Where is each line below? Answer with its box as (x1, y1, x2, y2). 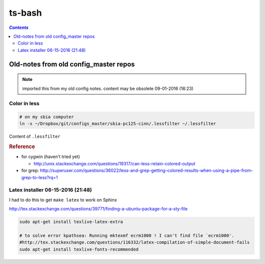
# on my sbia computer (19, 114, 74, 120)
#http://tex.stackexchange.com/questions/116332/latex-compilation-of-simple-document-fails (19, 239, 250, 245)
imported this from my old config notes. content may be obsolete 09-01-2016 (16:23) (22, 85, 194, 91)
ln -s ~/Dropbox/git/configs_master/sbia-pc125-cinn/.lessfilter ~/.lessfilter (19, 121, 216, 127)
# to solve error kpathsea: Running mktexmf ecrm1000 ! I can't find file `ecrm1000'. (19, 233, 235, 238)
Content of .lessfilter (9, 133, 61, 139)
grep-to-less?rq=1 (21, 174, 58, 180)
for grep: (21, 167, 39, 174)
